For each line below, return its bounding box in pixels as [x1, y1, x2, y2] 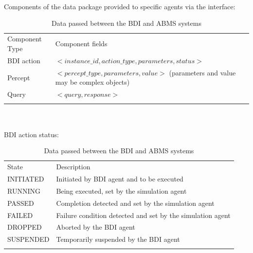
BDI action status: [4, 129, 59, 139]
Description [56, 162, 90, 172]
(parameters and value [169, 67, 236, 77]
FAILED [7, 210, 33, 220]
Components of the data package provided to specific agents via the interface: [4, 1, 235, 11]
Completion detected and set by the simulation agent [56, 198, 215, 208]
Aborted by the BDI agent [56, 222, 135, 232]
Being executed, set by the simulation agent [56, 185, 187, 196]
